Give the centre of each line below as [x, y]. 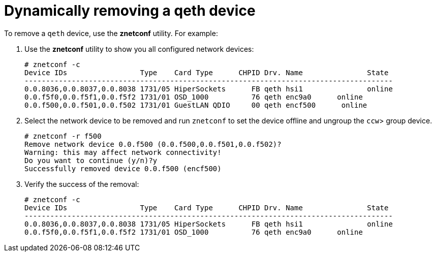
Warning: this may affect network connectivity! [123, 152]
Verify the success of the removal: [82, 184]
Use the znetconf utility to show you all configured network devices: [139, 49]
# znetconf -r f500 [63, 136]
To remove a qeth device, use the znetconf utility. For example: [111, 33]
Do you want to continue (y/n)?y [91, 160]
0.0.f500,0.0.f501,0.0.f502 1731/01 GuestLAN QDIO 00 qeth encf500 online [196, 105]
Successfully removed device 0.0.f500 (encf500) [123, 168]
